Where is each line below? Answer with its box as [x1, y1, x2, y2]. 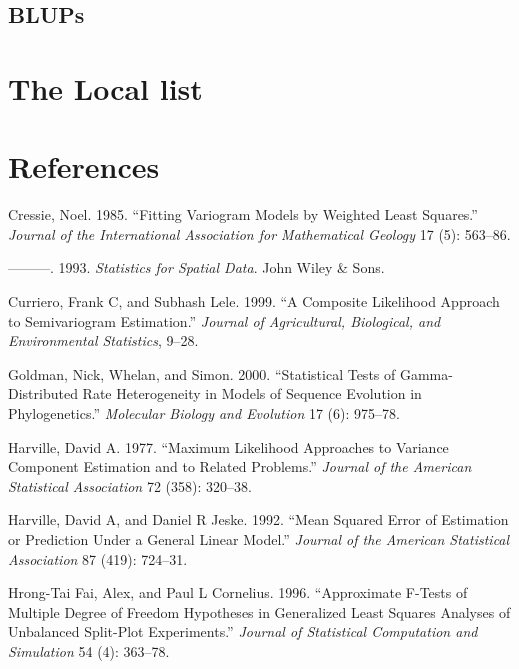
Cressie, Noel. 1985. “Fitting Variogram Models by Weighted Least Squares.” [8, 204, 478, 225]
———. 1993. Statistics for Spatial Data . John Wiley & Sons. [8, 257, 385, 278]
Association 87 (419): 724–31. [8, 548, 188, 569]
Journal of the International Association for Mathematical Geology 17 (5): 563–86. [8, 223, 511, 244]
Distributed [8, 383, 78, 404]
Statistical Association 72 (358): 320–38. [8, 475, 252, 496]
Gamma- [399, 363, 453, 384]
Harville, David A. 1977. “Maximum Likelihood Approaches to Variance [8, 436, 449, 457]
